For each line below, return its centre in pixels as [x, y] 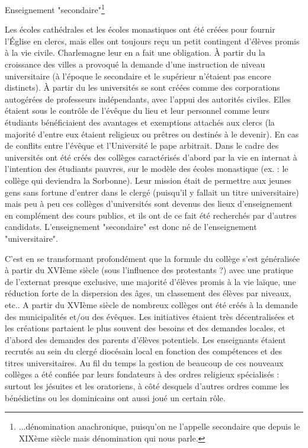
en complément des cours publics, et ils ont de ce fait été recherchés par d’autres [151, 215]
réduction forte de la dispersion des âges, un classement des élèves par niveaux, [148, 293]
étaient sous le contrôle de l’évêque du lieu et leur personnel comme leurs [137, 111]
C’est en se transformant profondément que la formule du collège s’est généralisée [152, 258]
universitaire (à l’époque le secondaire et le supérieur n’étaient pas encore [138, 76]
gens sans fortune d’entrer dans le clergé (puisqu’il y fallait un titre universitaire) [152, 192]
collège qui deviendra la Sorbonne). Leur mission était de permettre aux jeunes [148, 180]
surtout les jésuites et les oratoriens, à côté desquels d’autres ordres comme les [147, 386]
